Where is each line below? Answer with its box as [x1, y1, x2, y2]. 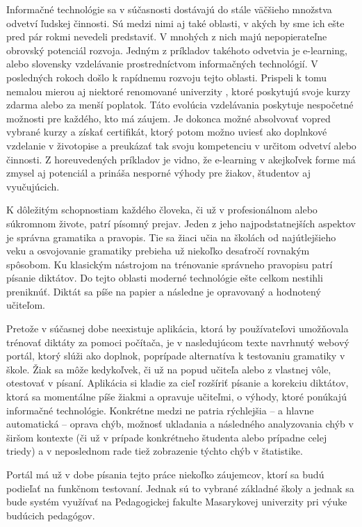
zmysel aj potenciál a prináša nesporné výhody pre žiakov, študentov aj [6, 165, 311, 180]
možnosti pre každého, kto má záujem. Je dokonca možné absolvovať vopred [6, 111, 331, 125]
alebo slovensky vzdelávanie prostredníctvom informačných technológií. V [6, 56, 318, 71]
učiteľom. [6, 298, 45, 312]
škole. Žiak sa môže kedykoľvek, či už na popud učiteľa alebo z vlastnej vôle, [6, 362, 331, 376]
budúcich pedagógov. [6, 508, 95, 522]
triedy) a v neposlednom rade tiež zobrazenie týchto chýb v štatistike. [6, 444, 303, 458]
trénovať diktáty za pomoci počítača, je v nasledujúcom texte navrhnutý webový [6, 334, 349, 349]
